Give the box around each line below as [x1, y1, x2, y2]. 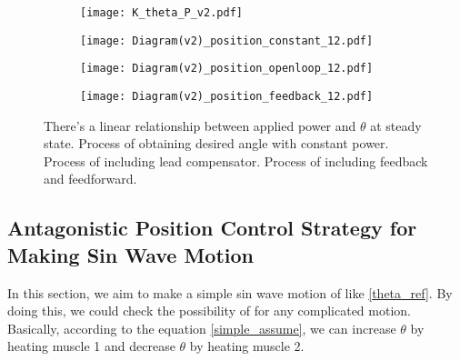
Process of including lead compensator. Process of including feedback [44, 151, 428, 170]
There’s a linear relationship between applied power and [44, 115, 356, 135]
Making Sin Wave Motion [7, 240, 255, 268]
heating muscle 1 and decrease [7, 336, 175, 356]
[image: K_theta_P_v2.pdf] [80, 6, 243, 19]
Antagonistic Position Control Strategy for [7, 214, 417, 242]
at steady [370, 115, 422, 135]
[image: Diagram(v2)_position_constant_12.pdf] [80, 34, 374, 47]
